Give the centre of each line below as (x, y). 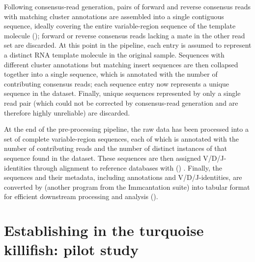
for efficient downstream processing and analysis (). (81, 196)
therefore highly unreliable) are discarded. (67, 112)
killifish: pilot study (71, 249)
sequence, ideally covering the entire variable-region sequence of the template (120, 26)
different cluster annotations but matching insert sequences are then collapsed (121, 64)
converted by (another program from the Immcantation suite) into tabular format (127, 187)
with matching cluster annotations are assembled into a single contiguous (114, 16)
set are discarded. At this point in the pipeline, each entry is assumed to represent (128, 45)
